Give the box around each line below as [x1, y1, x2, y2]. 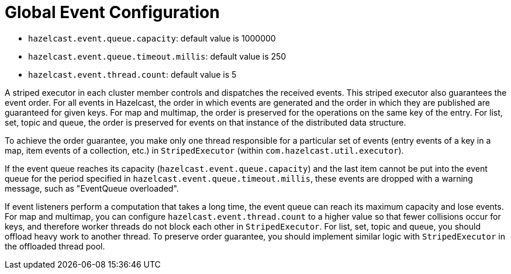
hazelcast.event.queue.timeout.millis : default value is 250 [28, 51, 286, 61]
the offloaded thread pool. [5, 241, 105, 251]
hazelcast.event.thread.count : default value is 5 [28, 69, 237, 79]
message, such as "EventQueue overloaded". [5, 183, 179, 193]
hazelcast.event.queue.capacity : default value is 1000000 [28, 33, 276, 43]
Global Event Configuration [5, 2, 220, 22]
